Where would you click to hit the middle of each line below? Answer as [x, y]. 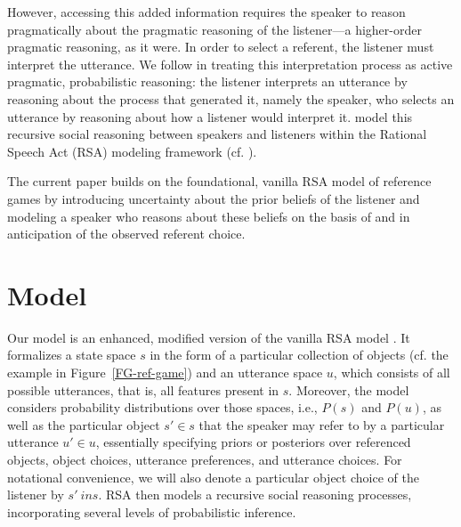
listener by [36, 495]
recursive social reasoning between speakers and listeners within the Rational [217, 134]
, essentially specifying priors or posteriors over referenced [253, 442]
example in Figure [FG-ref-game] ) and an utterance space [165, 373]
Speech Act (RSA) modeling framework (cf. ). [132, 151]
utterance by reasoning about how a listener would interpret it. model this [210, 116]
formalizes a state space [72, 355]
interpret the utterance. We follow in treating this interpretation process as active [230, 64]
